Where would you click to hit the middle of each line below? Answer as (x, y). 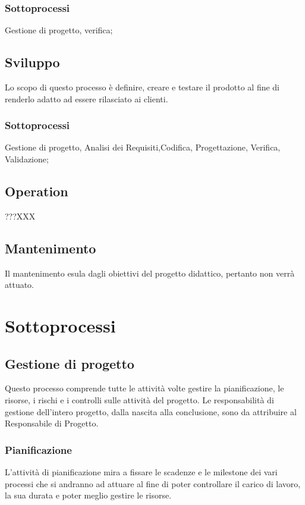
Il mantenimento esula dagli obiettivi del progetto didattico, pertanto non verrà (150, 273)
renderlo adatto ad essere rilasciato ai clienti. (87, 98)
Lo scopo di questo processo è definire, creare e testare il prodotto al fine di (142, 87)
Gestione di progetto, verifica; (59, 30)
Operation (37, 191)
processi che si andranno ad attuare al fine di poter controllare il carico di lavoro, (153, 483)
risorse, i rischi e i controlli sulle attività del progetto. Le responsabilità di (139, 399)
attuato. (20, 285)
